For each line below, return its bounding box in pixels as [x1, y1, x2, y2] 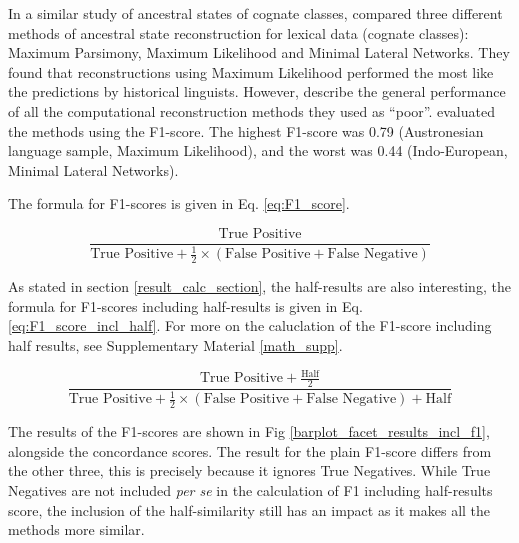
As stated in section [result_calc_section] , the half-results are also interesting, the [8, 276, 511, 297]
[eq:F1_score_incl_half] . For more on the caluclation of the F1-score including [8, 315, 492, 336]
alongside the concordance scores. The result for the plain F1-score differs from [8, 440, 492, 461]
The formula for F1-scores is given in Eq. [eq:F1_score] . [8, 193, 350, 214]
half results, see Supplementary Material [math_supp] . [8, 334, 343, 355]
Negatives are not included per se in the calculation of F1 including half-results [8, 479, 493, 500]
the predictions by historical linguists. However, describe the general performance [8, 81, 506, 102]
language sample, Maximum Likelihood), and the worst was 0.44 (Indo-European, [8, 140, 508, 161]
